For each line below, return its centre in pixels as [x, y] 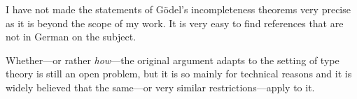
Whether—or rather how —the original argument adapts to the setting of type [173, 60]
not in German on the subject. [71, 37]
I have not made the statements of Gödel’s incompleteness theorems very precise [178, 9]
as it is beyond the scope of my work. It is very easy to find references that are [175, 23]
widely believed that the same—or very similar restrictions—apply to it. [160, 87]
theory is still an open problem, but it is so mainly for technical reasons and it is [179, 74]
